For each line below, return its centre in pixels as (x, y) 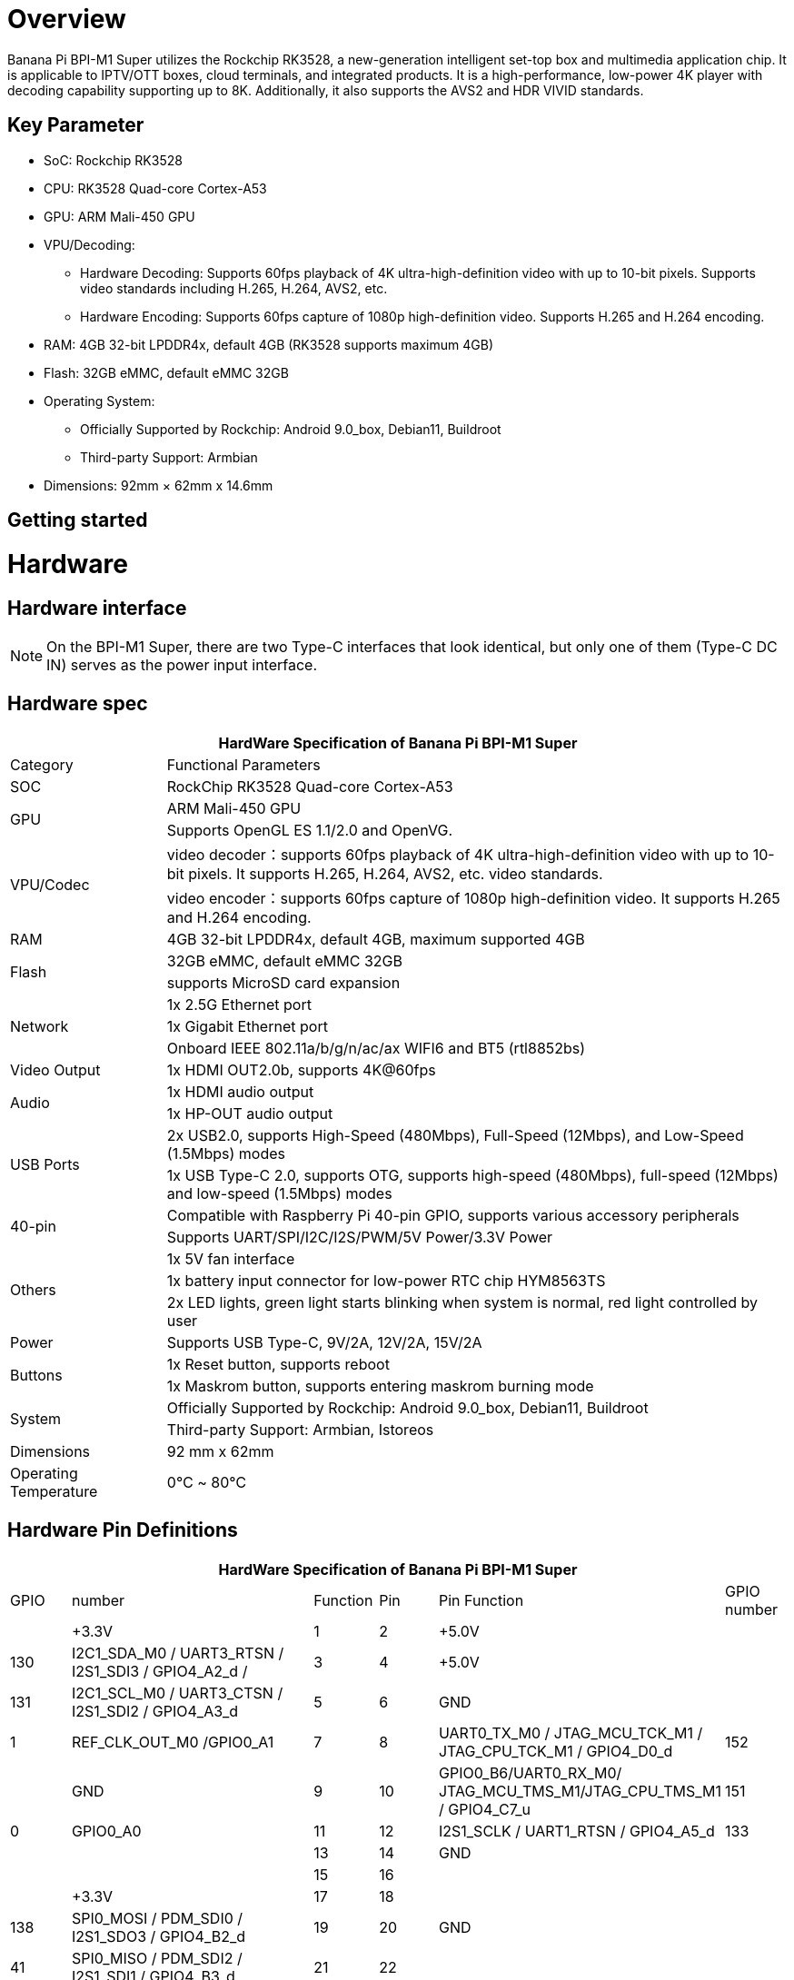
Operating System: (99, 401)
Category (42, 764)
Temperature (54, 1491)
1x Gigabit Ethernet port (247, 1026)
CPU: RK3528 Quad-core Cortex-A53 (155, 188)
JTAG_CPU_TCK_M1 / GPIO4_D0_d (556, 1751)
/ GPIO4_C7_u (484, 1809)
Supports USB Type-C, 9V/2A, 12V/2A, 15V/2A (324, 1342)
